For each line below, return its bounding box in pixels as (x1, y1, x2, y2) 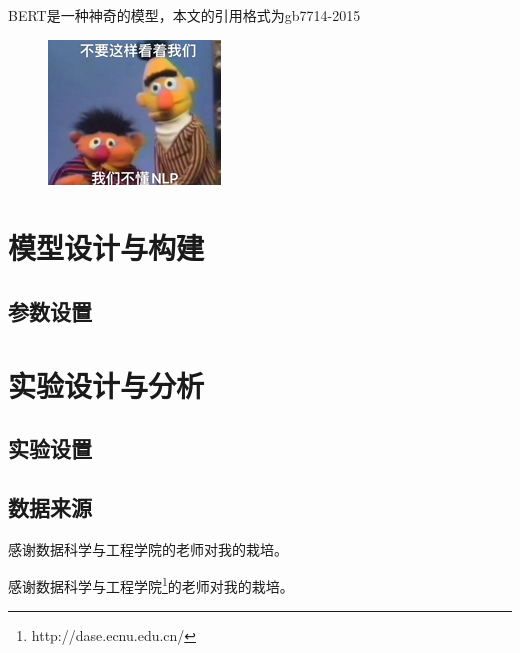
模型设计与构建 (8, 227, 205, 268)
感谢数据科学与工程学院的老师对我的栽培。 (8, 538, 288, 559)
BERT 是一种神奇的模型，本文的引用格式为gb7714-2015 (8, 5, 361, 25)
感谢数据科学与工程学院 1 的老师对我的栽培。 (8, 573, 294, 596)
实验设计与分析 (8, 364, 205, 405)
